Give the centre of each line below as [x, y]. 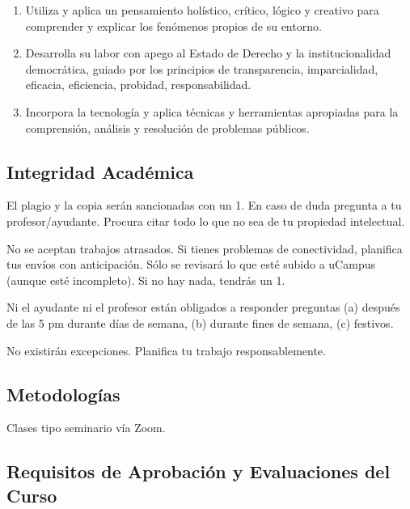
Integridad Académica [100, 171]
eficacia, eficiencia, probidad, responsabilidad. [138, 85]
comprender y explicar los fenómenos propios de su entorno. [173, 25]
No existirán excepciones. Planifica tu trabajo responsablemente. [166, 350]
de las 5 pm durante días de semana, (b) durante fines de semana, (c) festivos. [200, 322]
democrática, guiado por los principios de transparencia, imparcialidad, [202, 68]
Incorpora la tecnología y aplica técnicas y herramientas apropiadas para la [212, 111]
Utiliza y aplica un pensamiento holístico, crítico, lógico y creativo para [202, 10]
